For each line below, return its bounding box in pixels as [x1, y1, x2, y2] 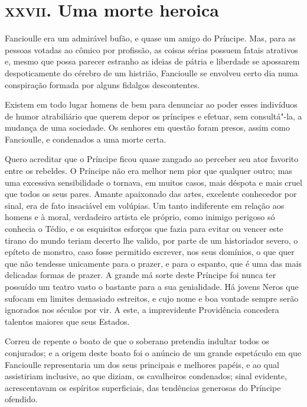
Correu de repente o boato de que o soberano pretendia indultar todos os [5, 335, 269, 347]
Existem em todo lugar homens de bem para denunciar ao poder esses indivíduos [5, 98, 298, 111]
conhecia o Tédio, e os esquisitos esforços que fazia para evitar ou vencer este [5, 222, 283, 235]
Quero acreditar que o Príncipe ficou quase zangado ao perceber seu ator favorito [5, 153, 299, 165]
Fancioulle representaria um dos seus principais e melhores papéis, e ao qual [5, 358, 279, 370]
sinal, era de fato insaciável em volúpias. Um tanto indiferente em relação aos [5, 199, 285, 211]
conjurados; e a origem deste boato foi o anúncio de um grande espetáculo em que [5, 346, 301, 358]
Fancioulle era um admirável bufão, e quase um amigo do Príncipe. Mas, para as [5, 32, 296, 44]
